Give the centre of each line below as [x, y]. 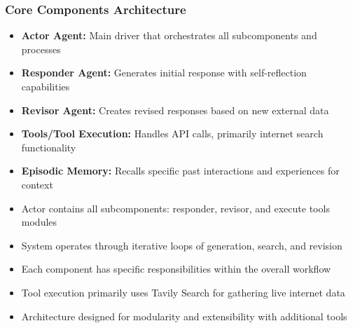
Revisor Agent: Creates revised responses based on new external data [175, 110]
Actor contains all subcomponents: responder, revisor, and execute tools [175, 208]
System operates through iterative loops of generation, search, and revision [182, 245]
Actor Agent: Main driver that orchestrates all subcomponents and [169, 35]
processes [41, 49]
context [37, 184]
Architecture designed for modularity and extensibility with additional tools [184, 316]
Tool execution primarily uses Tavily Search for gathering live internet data [183, 292]
